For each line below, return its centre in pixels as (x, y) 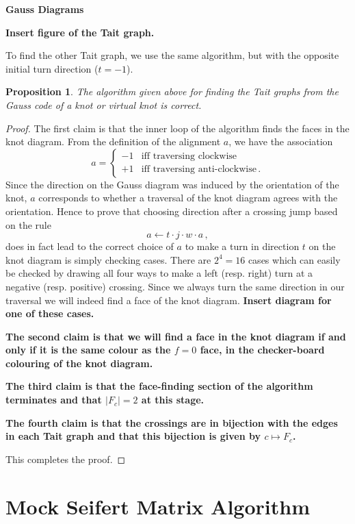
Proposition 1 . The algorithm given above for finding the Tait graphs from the (172, 91)
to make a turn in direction (242, 246)
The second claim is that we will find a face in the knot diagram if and (176, 336)
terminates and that (54, 400)
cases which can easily (294, 259)
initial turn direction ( (52, 68)
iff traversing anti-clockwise (199, 170)
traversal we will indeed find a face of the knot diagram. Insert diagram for (169, 300)
